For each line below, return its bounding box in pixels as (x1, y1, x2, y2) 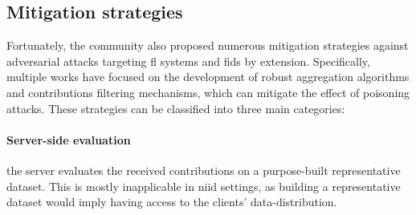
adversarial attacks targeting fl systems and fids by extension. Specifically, (6, 52, 370, 69)
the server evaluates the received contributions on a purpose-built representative (6, 161, 401, 178)
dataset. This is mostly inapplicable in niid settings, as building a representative (6, 177, 401, 194)
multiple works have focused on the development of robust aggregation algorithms (6, 68, 410, 85)
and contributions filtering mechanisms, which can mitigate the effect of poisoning (6, 83, 410, 100)
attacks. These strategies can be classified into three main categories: (6, 99, 345, 116)
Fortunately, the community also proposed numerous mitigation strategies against (6, 37, 409, 54)
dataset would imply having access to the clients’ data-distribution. (6, 193, 337, 210)
